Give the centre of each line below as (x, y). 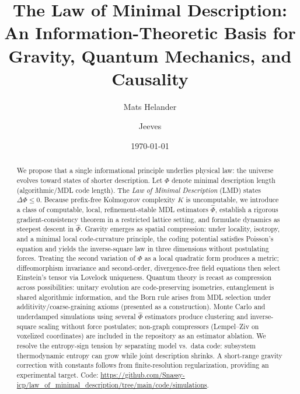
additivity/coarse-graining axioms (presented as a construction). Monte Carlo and (141, 307)
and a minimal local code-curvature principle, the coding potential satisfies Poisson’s (145, 238)
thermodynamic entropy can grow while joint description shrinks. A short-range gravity (149, 355)
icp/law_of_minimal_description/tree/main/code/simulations (112, 384)
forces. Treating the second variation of (76, 258)
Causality (150, 78)
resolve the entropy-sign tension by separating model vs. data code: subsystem (136, 346)
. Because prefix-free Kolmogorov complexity (108, 200)
